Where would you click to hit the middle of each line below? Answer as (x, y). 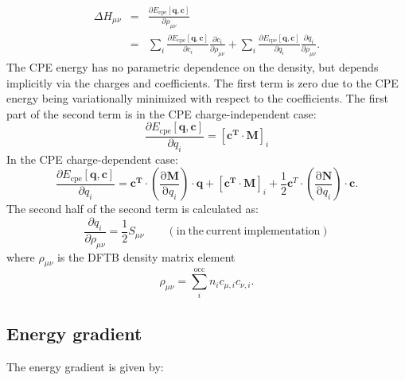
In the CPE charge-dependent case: (92, 159)
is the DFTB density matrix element (146, 256)
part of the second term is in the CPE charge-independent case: (162, 113)
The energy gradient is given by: (85, 366)
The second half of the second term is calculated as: (132, 209)
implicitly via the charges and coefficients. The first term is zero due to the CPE (202, 82)
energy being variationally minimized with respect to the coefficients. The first (197, 98)
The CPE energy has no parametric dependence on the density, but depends (193, 67)
